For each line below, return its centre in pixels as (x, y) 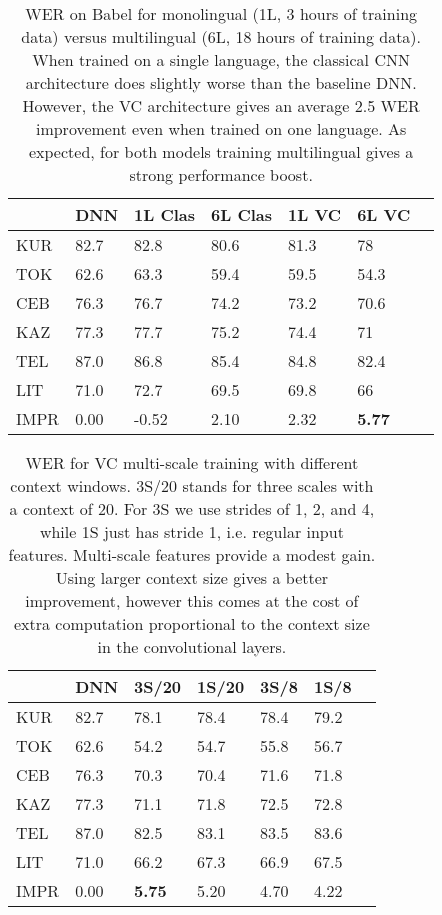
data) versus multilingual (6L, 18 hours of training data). (221, 36)
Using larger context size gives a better (192, 577)
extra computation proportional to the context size (191, 623)
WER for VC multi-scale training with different (192, 462)
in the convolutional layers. (192, 646)
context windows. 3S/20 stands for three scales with (192, 485)
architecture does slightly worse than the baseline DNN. (221, 82)
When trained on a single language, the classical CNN (221, 59)
